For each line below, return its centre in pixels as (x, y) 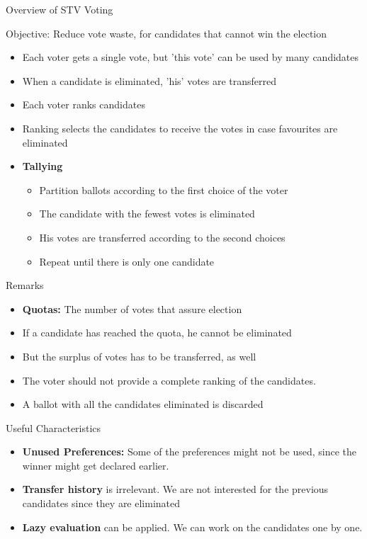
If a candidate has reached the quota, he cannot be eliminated (157, 333)
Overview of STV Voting (60, 9)
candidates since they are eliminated (101, 503)
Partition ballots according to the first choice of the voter (164, 189)
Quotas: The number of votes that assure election (132, 308)
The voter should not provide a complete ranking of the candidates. (169, 380)
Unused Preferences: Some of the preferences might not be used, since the (190, 452)
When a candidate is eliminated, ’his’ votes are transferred (149, 80)
